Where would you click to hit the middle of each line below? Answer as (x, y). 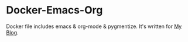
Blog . (12, 32)
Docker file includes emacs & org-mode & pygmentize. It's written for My (94, 26)
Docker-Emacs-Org (54, 10)
